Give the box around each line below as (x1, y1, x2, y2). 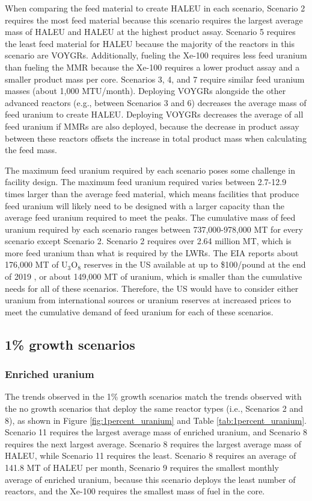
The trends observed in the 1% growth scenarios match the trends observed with (5, 390, 302, 403)
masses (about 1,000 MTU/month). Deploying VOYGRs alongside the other (5, 84, 286, 97)
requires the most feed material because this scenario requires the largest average (5, 13, 303, 26)
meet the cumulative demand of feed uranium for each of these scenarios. (5, 305, 274, 318)
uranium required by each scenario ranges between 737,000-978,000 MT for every (5, 222, 303, 235)
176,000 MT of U (5, 258, 68, 271)
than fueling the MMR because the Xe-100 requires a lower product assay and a (5, 60, 300, 73)
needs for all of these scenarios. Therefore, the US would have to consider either (5, 282, 299, 294)
